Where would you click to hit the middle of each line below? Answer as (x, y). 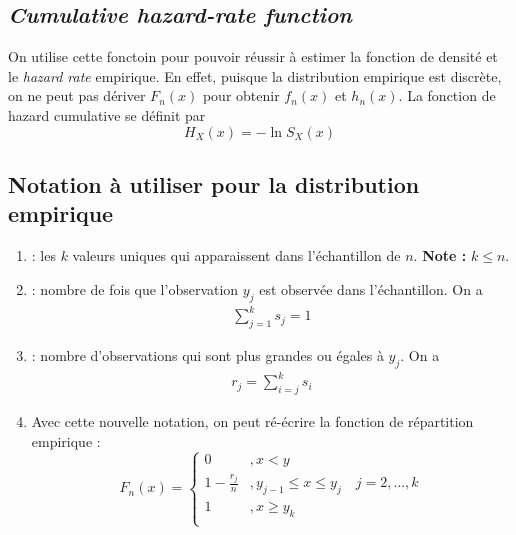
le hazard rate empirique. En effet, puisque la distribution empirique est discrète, (255, 75)
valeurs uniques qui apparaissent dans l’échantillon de (236, 255)
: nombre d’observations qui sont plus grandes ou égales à (207, 354)
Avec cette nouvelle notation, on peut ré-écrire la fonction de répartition (252, 421)
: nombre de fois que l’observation (135, 288)
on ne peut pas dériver (77, 95)
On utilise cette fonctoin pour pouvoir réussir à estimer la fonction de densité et (253, 56)
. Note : (440, 255)
